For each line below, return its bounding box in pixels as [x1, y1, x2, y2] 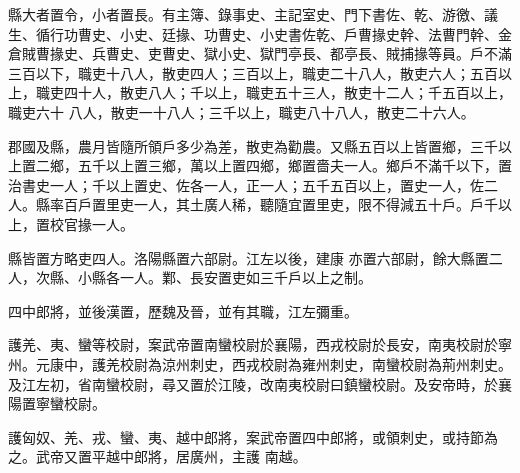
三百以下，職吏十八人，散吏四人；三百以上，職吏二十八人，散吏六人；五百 [8, 62, 498, 83]
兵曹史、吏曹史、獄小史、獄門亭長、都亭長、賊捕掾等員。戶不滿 [91, 43, 512, 64]
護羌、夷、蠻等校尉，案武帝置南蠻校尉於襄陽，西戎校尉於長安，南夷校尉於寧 [8, 334, 512, 355]
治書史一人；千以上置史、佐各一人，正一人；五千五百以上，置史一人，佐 [8, 174, 484, 195]
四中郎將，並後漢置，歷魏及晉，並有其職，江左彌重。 [8, 300, 358, 321]
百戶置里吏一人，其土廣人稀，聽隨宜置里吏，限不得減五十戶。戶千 [63, 194, 498, 215]
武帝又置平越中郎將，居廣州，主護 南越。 [35, 446, 307, 467]
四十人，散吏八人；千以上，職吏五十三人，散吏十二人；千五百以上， [63, 82, 512, 103]
